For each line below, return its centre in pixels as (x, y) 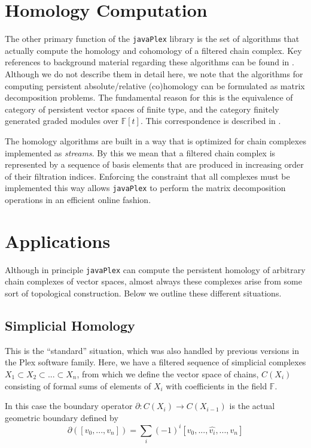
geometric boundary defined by (62, 417)
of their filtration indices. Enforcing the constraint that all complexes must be (147, 176)
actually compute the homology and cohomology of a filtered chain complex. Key (153, 50)
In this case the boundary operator (69, 406)
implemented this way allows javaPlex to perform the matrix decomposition (145, 188)
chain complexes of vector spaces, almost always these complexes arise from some (153, 281)
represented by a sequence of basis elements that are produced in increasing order (154, 164)
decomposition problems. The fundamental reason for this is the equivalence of (149, 97)
